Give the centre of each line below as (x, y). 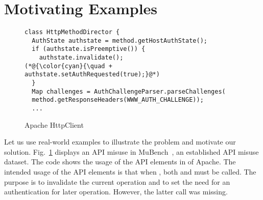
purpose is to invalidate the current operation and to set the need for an (117, 181)
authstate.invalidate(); (81, 58)
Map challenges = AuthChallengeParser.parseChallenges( (129, 91)
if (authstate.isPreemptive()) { (89, 49)
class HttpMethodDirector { (72, 32)
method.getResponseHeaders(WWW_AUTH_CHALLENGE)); (118, 100)
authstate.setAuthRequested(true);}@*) (92, 75)
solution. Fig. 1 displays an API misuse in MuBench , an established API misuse (131, 151)
